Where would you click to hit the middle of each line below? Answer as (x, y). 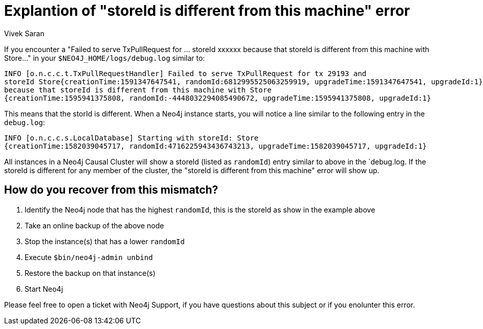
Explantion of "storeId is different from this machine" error (207, 11)
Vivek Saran (24, 33)
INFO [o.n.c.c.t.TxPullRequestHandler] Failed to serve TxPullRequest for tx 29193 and (185, 73)
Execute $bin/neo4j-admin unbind (89, 257)
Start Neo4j (44, 289)
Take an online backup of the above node (94, 225)
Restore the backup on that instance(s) (90, 273)
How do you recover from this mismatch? (111, 190)
